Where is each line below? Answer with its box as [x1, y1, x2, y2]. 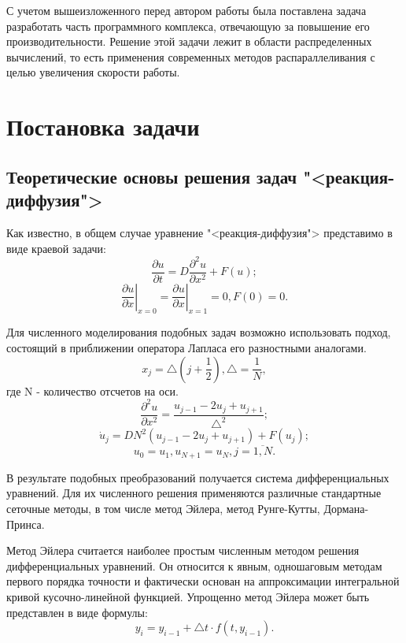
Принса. [6, 515, 45, 532]
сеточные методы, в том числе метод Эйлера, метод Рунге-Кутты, [6, 500, 320, 517]
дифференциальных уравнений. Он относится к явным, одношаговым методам [6, 557, 382, 574]
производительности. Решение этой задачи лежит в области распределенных [6, 33, 372, 50]
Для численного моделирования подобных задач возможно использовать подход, [6, 324, 391, 340]
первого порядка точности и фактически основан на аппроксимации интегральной [6, 573, 400, 589]
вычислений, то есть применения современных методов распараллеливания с [6, 48, 375, 65]
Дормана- [323, 500, 369, 517]
